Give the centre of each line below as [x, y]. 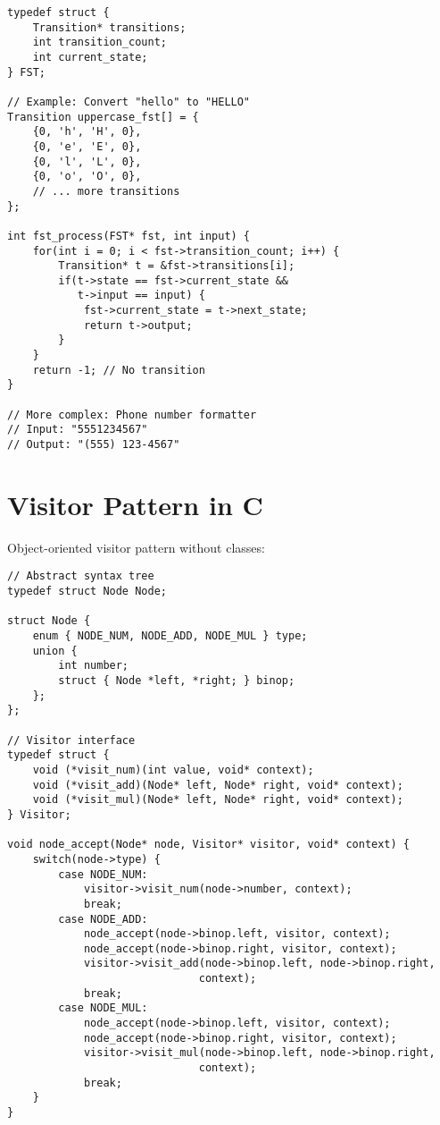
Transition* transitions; [109, 27]
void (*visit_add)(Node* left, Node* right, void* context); [218, 785]
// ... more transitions [106, 191]
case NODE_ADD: [103, 919]
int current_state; [90, 57]
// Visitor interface [71, 740]
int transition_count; [100, 42]
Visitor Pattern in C [135, 504]
